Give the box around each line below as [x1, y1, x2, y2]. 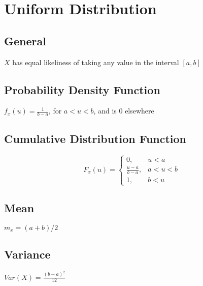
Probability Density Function [4, 81, 160, 97]
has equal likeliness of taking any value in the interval [12, 56, 179, 67]
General [4, 33, 46, 48]
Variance [4, 246, 51, 262]
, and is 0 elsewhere [93, 105, 154, 116]
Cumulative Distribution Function [4, 130, 187, 146]
